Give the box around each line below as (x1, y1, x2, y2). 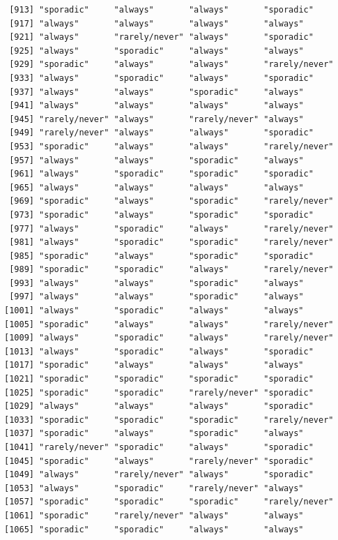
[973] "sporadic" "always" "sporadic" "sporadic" (9, 209, 314, 220)
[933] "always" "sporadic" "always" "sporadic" (9, 73, 314, 83)
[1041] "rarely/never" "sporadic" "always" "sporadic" (4, 442, 314, 452)
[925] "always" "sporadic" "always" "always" (9, 45, 304, 56)
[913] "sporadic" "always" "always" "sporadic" (9, 5, 314, 15)
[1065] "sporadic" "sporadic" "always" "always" (4, 524, 304, 534)
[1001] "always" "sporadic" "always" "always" (4, 306, 304, 316)
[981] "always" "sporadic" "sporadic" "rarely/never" (9, 237, 334, 248)
